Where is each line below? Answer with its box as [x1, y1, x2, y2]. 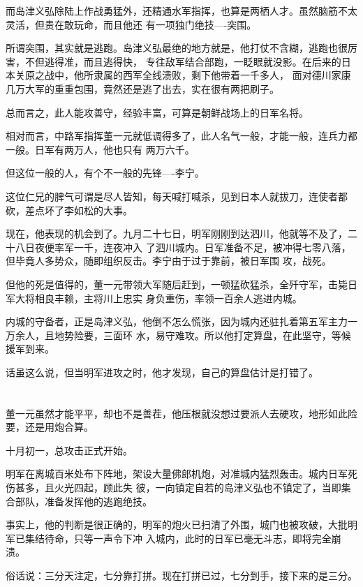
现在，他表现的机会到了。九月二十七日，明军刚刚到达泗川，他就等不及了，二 [6, 226, 357, 241]
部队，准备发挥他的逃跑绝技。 [15, 493, 152, 508]
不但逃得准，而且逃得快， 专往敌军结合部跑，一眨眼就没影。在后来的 [24, 54, 341, 68]
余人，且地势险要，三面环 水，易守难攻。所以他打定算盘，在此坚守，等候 [15, 327, 351, 342]
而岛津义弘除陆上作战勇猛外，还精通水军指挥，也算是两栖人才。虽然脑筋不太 [6, 3, 357, 17]
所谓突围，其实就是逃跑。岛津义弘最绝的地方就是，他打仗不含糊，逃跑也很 [6, 40, 348, 55]
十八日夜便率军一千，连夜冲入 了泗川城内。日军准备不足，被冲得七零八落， [6, 239, 351, 254]
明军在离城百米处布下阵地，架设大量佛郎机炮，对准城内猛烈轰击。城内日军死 [6, 466, 357, 481]
